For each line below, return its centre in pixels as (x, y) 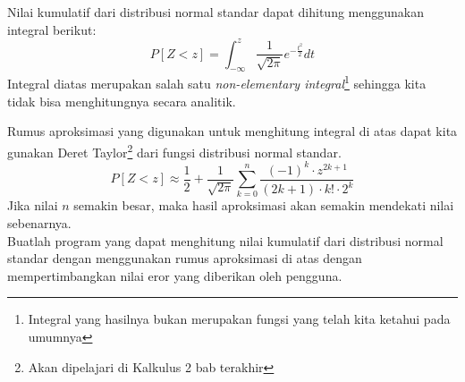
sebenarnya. (39, 223)
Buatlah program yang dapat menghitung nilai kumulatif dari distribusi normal (225, 240)
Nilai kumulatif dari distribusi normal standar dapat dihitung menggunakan (216, 12)
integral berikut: (52, 29)
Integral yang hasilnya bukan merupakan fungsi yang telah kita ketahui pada (239, 319)
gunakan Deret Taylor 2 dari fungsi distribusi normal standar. (174, 150)
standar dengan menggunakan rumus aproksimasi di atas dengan (185, 258)
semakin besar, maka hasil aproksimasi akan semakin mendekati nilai (264, 205)
